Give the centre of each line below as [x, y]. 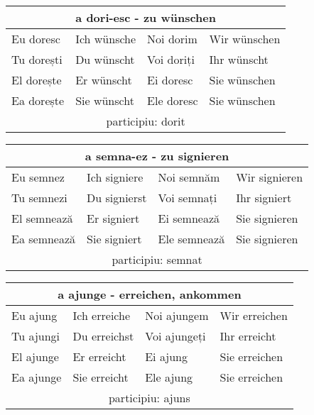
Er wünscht [104, 80]
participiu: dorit [146, 121]
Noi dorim [172, 39]
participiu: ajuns [149, 398]
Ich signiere [115, 177]
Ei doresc [170, 80]
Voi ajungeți [175, 336]
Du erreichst [103, 336]
